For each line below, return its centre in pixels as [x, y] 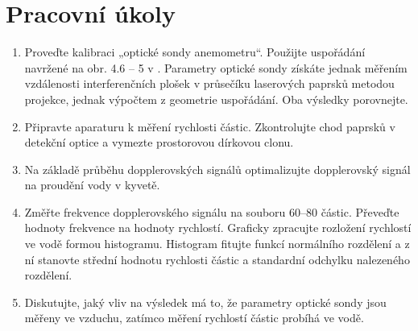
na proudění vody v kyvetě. [92, 185]
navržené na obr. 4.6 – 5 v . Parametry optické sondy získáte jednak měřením [216, 67]
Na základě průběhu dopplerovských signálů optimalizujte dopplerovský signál [217, 169]
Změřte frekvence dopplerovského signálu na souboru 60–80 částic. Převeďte [212, 211]
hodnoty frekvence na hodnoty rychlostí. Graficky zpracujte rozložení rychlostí [218, 228]
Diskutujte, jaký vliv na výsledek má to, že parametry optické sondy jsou [205, 302]
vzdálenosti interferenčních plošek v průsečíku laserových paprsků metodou [209, 83]
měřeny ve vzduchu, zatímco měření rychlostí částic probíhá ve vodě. [194, 318]
